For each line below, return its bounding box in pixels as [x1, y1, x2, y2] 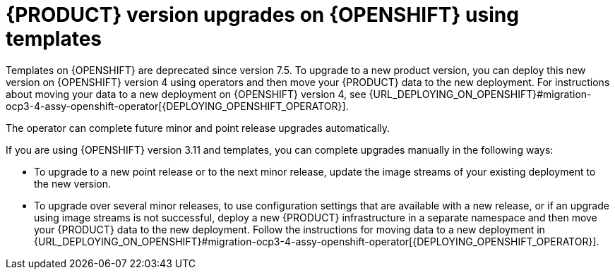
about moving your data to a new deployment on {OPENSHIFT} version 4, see [6, 87, 366, 100]
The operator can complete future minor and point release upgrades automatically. [6, 121, 390, 134]
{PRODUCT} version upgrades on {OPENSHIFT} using [6, 3, 519, 27]
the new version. [34, 177, 112, 190]
